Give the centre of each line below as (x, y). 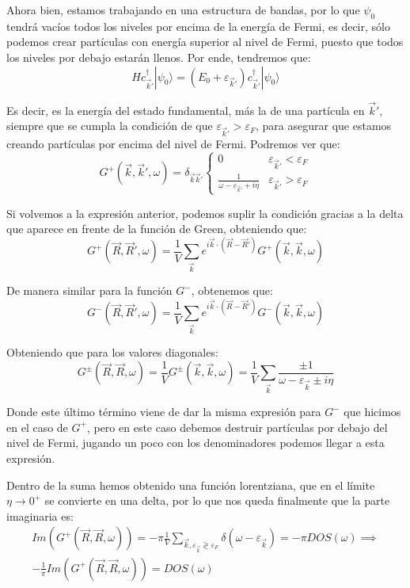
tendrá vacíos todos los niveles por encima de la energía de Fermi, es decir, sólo (198, 26)
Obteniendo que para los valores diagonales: (112, 352)
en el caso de (37, 427)
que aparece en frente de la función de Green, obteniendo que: (157, 229)
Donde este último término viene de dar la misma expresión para (164, 412)
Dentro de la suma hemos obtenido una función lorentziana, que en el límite (191, 485)
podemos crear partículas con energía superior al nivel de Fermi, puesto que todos (205, 42)
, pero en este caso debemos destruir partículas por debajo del (237, 427)
